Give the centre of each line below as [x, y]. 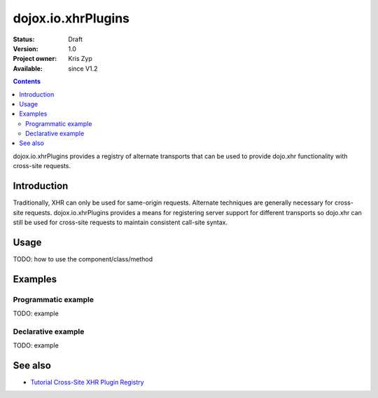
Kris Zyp [80, 59]
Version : [26, 48]
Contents [27, 81]
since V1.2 [83, 68]
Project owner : [35, 59]
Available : [28, 68]
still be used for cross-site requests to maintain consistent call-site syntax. [120, 222]
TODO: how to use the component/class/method [83, 259]
